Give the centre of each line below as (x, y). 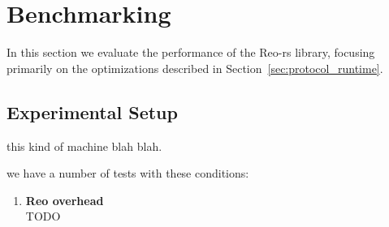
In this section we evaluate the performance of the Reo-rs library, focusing (191, 52)
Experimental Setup (92, 111)
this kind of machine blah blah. (84, 146)
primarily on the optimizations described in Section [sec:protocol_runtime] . (195, 68)
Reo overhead (65, 200)
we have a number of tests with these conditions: (128, 173)
